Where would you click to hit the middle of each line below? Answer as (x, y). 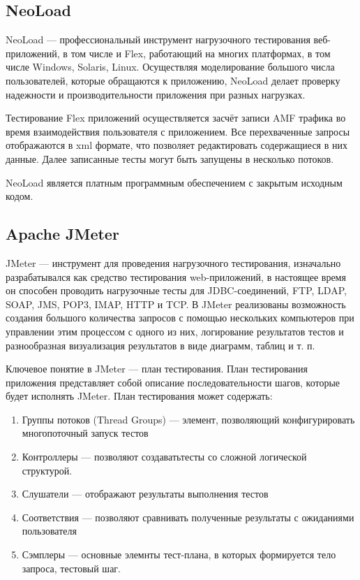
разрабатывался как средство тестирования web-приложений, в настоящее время (176, 276)
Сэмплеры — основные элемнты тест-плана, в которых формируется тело (179, 554)
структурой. (47, 470)
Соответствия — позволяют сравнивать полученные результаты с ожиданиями (188, 517)
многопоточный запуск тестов (85, 433)
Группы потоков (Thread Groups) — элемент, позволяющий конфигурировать (188, 419)
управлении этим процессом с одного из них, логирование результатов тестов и (175, 331)
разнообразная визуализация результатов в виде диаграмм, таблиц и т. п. (160, 345)
